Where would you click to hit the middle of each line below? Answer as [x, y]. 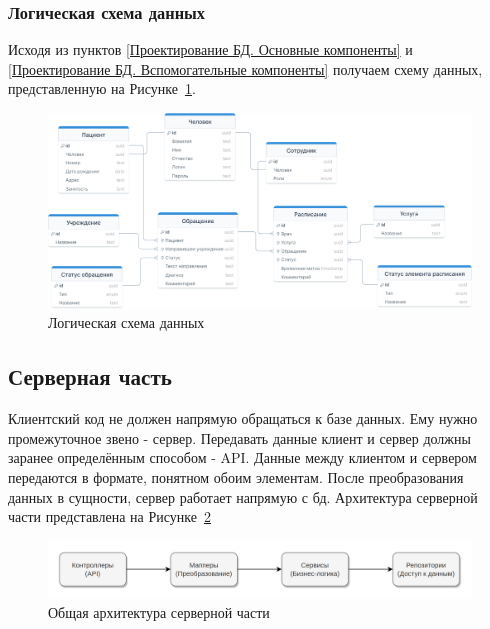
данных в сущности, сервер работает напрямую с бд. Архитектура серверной [243, 496]
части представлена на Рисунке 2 [109, 516]
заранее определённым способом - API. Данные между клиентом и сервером [242, 457]
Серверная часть [90, 376]
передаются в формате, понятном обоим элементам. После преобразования [236, 477]
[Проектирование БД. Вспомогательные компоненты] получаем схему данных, [245, 68]
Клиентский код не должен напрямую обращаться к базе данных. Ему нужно [243, 418]
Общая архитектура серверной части [159, 612]
